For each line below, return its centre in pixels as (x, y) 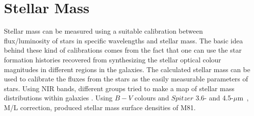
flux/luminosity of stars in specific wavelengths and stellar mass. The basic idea (124, 40)
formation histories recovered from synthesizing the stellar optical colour (113, 59)
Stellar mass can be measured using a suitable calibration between (103, 31)
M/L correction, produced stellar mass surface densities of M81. (100, 107)
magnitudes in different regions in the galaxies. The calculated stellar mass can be (127, 69)
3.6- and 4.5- (214, 98)
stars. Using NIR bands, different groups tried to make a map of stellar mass (119, 88)
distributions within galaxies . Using (58, 98)
